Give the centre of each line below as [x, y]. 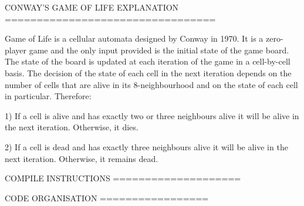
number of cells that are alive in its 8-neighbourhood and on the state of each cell [151, 84]
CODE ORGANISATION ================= [107, 197]
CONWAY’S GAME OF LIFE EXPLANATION [92, 7]
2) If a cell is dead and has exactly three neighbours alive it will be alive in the [146, 146]
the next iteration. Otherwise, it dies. [72, 127]
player [16, 50]
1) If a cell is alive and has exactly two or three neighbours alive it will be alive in [152, 115]
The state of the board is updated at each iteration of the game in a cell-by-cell [148, 61]
